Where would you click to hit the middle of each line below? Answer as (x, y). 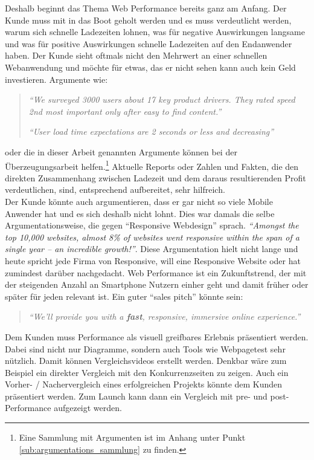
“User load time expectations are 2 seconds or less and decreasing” (151, 131)
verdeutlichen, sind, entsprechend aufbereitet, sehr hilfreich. (115, 190)
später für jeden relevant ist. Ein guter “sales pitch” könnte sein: (124, 296)
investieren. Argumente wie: (56, 79)
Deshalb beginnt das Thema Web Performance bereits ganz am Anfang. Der (146, 8)
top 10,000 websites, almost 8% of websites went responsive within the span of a (152, 237)
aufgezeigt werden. (88, 408)
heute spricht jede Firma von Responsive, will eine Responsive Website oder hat (153, 260)
